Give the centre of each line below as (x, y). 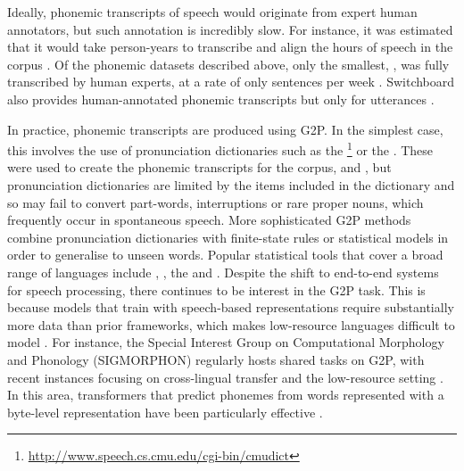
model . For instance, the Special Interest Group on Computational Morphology (226, 342)
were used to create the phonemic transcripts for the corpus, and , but (199, 167)
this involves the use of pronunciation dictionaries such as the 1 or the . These (220, 149)
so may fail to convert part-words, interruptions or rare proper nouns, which (215, 202)
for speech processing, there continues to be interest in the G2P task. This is (216, 289)
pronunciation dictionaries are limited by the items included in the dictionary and (231, 185)
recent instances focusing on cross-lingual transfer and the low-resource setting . (225, 377)
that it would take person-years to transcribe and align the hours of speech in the (230, 47)
